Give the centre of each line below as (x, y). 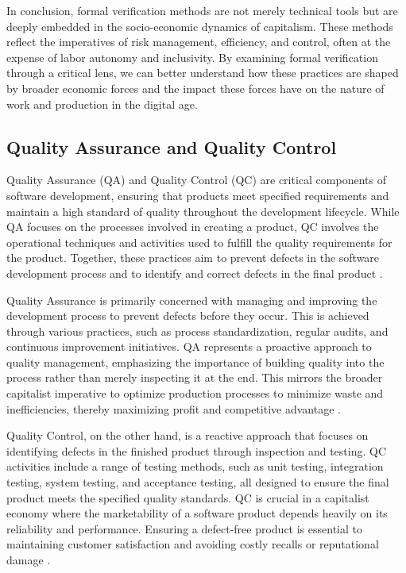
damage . (29, 560)
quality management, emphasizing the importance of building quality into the (195, 361)
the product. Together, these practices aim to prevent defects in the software (193, 258)
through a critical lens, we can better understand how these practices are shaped (203, 73)
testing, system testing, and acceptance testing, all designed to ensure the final (198, 482)
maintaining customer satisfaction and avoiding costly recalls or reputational (193, 544)
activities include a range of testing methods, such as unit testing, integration (195, 466)
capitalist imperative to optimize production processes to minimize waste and (195, 393)
